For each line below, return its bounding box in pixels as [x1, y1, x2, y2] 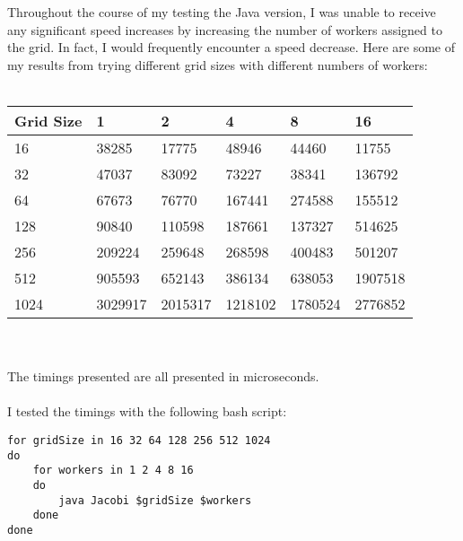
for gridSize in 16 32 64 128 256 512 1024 [7, 433, 271, 447]
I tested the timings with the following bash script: [7, 402, 287, 421]
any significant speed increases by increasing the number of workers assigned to [7, 20, 442, 39]
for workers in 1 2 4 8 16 [32, 464, 194, 477]
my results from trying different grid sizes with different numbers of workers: [7, 55, 428, 74]
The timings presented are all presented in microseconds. [7, 367, 319, 386]
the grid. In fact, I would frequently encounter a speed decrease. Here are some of [7, 38, 455, 57]
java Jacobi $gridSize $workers [58, 493, 252, 507]
